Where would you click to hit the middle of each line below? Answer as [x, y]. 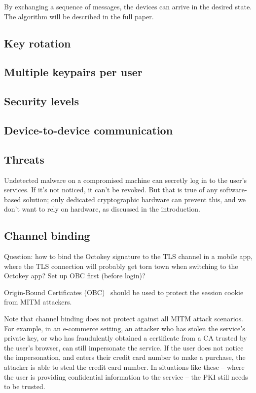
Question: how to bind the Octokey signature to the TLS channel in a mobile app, [128, 256]
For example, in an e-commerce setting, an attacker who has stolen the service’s [125, 328]
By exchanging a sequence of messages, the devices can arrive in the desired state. [128, 6]
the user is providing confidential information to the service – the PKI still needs [126, 376]
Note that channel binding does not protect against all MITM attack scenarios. [124, 319]
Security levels [41, 101]
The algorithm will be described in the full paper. [79, 16]
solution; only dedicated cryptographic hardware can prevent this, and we [134, 199]
